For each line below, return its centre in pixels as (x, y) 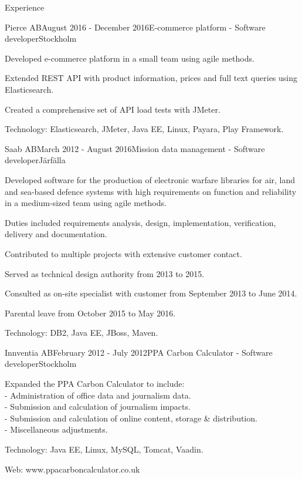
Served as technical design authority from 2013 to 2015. (105, 273)
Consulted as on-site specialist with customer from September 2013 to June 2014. (151, 293)
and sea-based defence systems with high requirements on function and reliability (151, 191)
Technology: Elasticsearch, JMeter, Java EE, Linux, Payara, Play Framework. (144, 129)
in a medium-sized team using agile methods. (86, 203)
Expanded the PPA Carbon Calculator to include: (95, 384)
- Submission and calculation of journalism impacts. (98, 407)
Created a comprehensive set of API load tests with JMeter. (113, 109)
